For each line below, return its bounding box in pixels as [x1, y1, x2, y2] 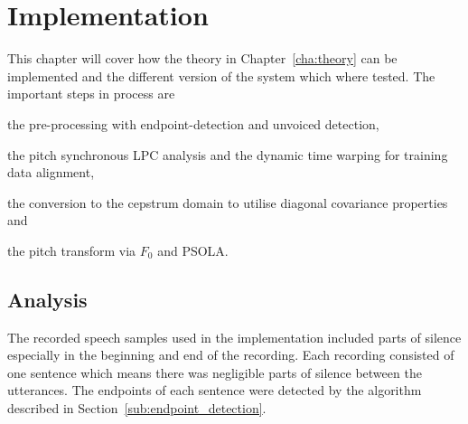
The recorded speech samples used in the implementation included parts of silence [7, 327, 462, 346]
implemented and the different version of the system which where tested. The [7, 66, 435, 85]
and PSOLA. [157, 240, 229, 259]
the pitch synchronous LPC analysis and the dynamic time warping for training [7, 145, 448, 164]
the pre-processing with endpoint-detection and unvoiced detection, [7, 114, 379, 133]
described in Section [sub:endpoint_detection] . [7, 399, 267, 418]
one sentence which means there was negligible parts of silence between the [7, 363, 422, 382]
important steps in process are [7, 84, 175, 103]
